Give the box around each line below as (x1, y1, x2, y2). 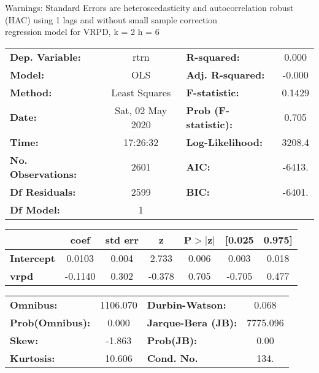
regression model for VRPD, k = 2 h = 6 (5, 25, 159, 38)
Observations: (10, 166, 77, 181)
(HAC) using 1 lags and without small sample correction (5, 13, 218, 26)
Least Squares (111, 85, 171, 99)
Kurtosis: (10, 350, 55, 365)
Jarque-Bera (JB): (147, 315, 237, 329)
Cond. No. (147, 350, 198, 365)
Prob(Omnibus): (10, 315, 91, 329)
